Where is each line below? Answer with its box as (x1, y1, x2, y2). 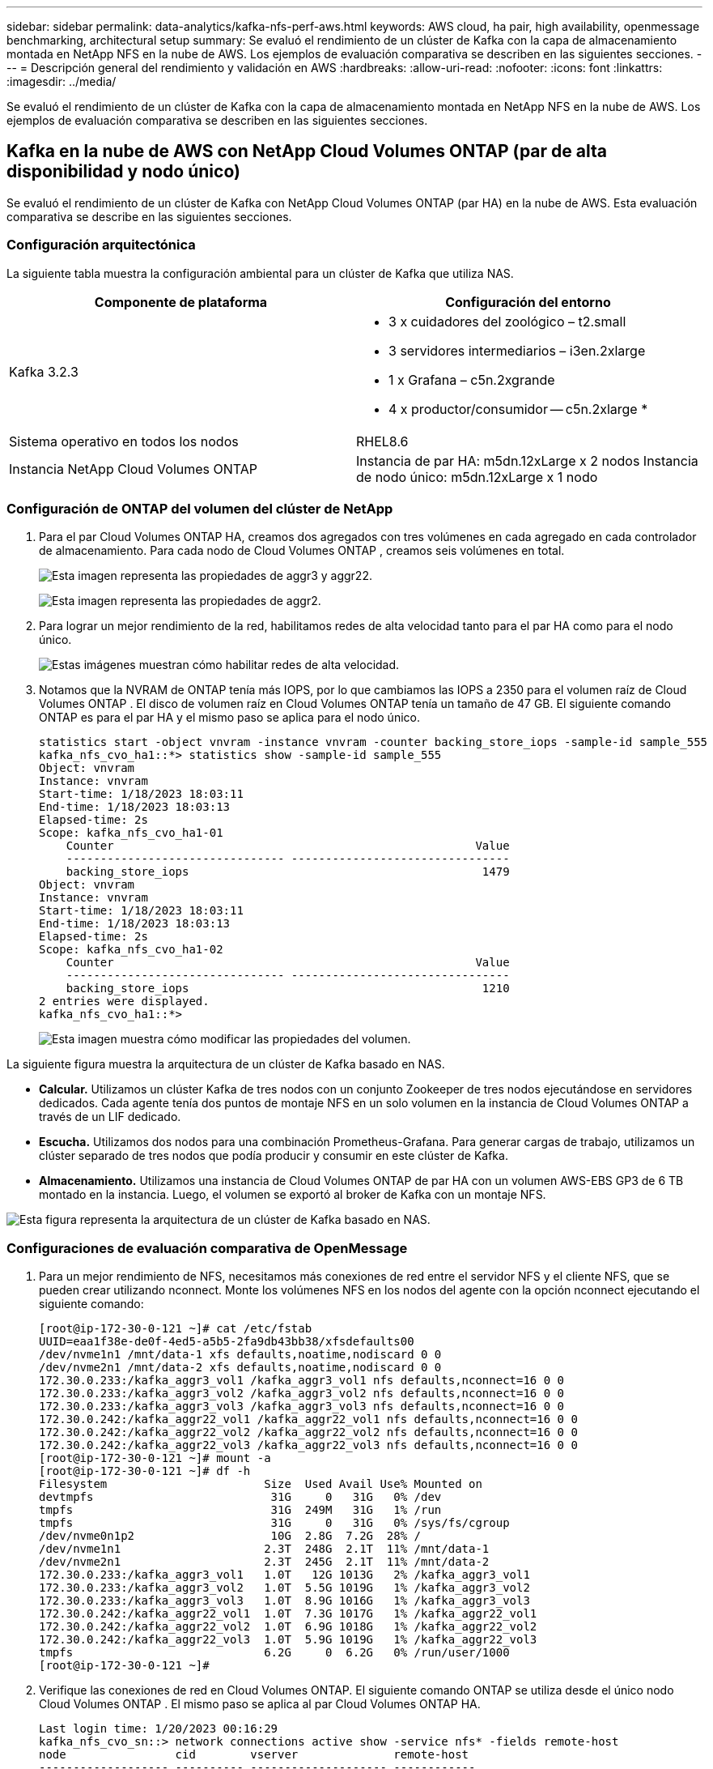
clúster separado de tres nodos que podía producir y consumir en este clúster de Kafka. (39, 1149, 508, 1163)
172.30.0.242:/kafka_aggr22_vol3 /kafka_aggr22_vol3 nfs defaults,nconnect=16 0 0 (39, 1439, 578, 1452)
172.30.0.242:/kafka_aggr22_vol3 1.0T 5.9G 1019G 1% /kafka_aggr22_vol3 (39, 1633, 537, 1647)
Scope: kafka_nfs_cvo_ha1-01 (39, 826, 223, 840)
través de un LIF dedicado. (39, 1110, 181, 1124)
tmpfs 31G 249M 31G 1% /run (39, 1503, 442, 1517)
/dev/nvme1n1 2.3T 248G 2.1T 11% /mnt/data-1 (39, 1542, 490, 1556)
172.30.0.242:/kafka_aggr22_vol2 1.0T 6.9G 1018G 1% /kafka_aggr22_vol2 (39, 1620, 537, 1634)
